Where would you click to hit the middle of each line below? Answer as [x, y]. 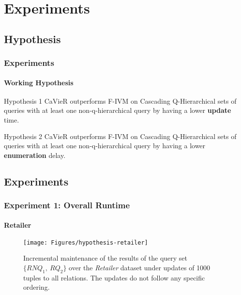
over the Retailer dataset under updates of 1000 [140, 268]
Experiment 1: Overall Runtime [67, 205]
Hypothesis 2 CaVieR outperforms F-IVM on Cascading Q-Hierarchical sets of [120, 136]
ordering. [37, 287]
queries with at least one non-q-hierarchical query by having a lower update [118, 110]
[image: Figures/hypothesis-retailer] [86, 242]
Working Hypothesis [39, 82]
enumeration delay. [35, 155]
